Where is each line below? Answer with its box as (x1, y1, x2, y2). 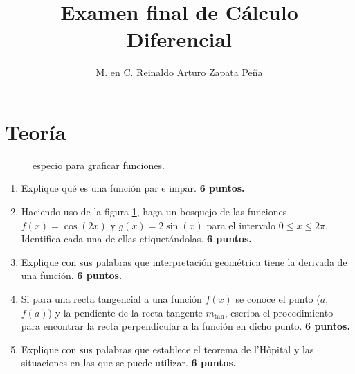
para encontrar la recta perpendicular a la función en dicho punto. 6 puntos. (21, 319, 350, 333)
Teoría (5, 117, 66, 145)
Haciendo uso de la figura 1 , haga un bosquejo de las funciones (21, 204, 287, 219)
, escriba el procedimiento (224, 305, 334, 319)
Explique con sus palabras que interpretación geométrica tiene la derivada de (21, 254, 347, 269)
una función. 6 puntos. (21, 268, 122, 283)
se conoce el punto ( (235, 292, 320, 305)
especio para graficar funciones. (33, 157, 165, 172)
